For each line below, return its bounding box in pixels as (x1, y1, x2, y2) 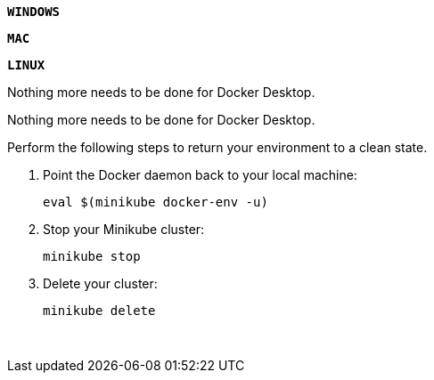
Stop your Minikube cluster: (43, 222, 205, 237)
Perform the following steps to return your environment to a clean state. (7, 140, 428, 155)
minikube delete (43, 303, 156, 318)
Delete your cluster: (43, 276, 158, 291)
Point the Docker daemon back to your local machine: (43, 167, 357, 182)
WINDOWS (7, 4, 61, 19)
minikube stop (43, 249, 141, 263)
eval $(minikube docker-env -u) (43, 195, 268, 209)
